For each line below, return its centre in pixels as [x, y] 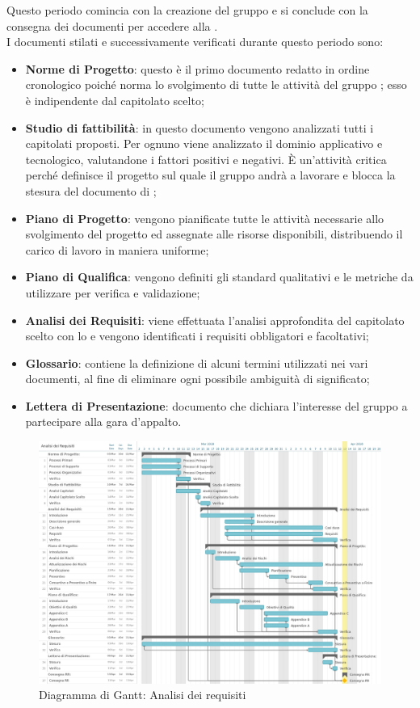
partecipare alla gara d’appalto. [103, 421]
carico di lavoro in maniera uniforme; [117, 249]
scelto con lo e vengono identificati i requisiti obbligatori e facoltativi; [197, 336]
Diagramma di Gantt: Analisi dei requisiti [143, 695]
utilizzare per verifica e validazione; [113, 292]
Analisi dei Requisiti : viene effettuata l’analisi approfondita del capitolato [215, 320]
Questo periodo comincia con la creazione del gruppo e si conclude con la [187, 10]
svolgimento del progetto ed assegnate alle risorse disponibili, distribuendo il [214, 234]
